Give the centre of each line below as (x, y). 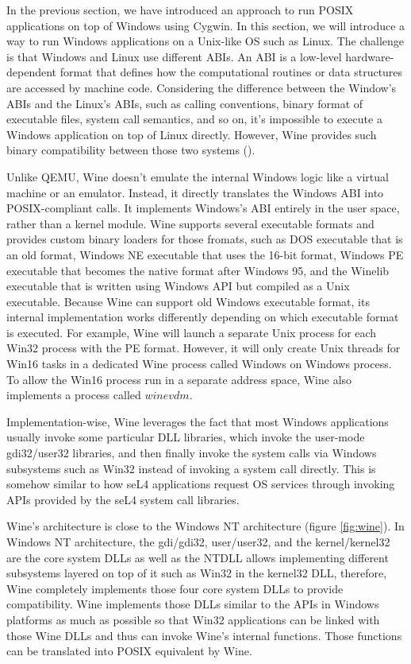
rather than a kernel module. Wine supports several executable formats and (190, 223)
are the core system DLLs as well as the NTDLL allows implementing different (198, 557)
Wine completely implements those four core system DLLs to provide (175, 588)
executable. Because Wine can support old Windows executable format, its (188, 301)
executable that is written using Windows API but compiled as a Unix (178, 286)
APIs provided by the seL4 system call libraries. (123, 499)
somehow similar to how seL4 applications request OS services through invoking (201, 484)
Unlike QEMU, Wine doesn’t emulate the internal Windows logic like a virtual (198, 176)
